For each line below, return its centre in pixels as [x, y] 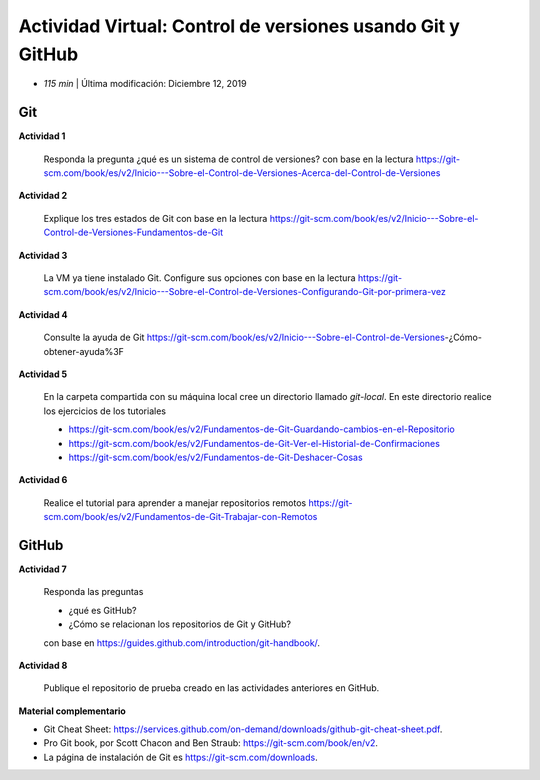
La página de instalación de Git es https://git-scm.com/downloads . [181, 757]
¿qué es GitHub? [102, 610]
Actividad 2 [43, 196]
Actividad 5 [43, 374]
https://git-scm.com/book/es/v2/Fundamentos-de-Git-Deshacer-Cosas [216, 457]
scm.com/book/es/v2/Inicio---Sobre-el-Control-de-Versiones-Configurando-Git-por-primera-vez [245, 292]
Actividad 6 [43, 480]
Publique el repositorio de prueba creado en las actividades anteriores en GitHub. [211, 688]
